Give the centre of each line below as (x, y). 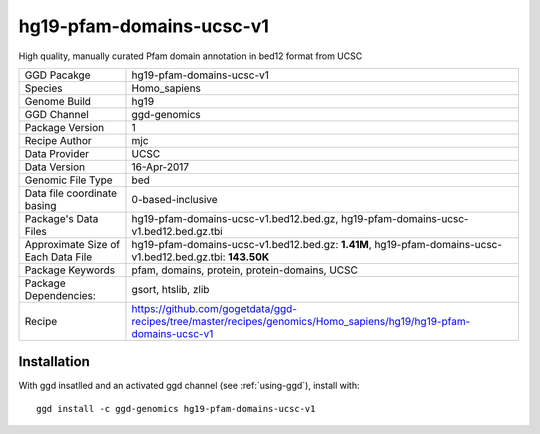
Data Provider (57, 153)
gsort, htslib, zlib (170, 289)
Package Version (64, 127)
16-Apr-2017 (160, 167)
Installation (54, 361)
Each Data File (58, 257)
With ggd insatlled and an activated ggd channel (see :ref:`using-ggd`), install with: (189, 386)
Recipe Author (58, 140)
